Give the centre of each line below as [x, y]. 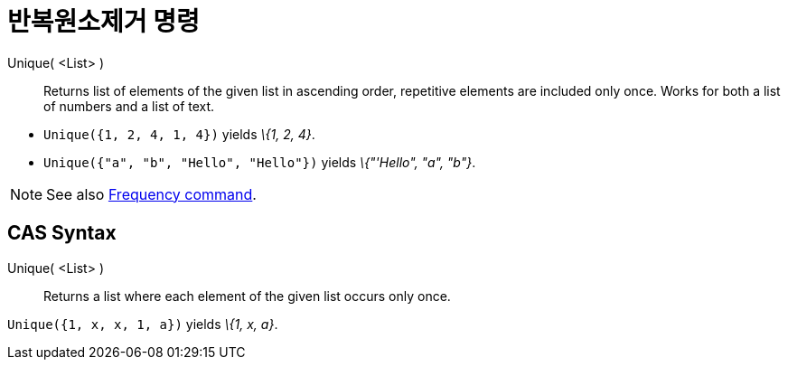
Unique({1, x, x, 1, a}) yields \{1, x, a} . [143, 324]
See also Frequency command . [151, 194]
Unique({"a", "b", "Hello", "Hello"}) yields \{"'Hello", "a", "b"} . [260, 162]
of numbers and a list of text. [129, 106]
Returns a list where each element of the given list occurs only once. [247, 296]
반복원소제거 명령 [103, 22]
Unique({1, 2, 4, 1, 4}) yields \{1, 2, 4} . [179, 134]
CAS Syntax [62, 233]
